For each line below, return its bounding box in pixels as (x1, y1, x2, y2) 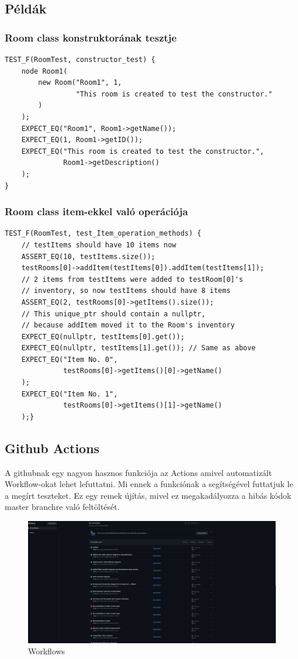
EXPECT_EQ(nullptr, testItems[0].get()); (21, 332, 185, 341)
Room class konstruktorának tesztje (5, 30, 177, 44)
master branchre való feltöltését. (5, 501, 120, 513)
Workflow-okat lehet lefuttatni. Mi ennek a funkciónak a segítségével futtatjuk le (5, 478, 293, 490)
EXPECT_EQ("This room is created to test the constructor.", (21, 147, 264, 156)
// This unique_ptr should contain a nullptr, (21, 309, 206, 318)
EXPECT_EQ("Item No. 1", (21, 389, 118, 398)
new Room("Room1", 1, (38, 78, 122, 87)
